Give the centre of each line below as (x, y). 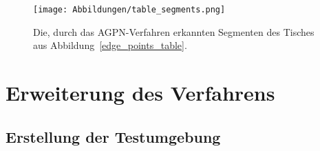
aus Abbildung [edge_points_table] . (110, 45)
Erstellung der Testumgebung (113, 136)
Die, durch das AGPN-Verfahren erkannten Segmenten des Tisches (174, 31)
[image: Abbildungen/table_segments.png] (129, 10)
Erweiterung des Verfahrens (140, 93)
